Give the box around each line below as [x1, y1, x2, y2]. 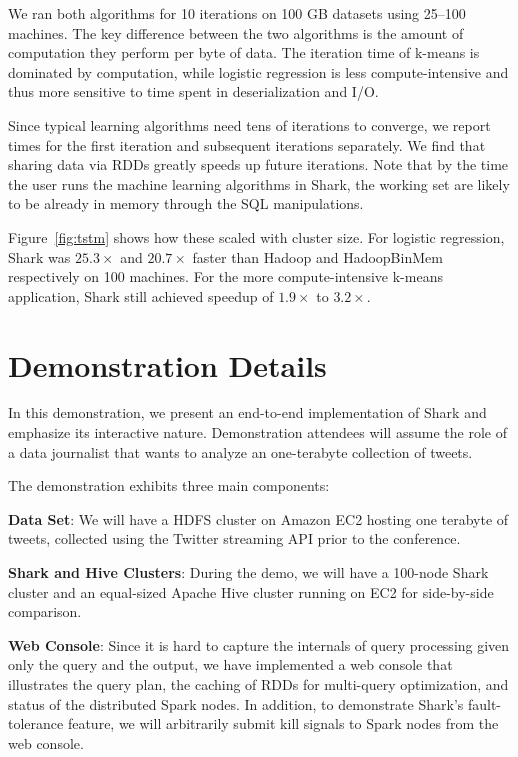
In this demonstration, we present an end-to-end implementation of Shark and [8, 402, 487, 423]
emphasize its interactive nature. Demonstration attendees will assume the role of [8, 422, 507, 443]
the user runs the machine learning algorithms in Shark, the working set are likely [8, 173, 510, 194]
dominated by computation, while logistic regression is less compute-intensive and [8, 61, 509, 82]
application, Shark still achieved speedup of [8, 285, 274, 306]
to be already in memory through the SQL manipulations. [8, 193, 364, 214]
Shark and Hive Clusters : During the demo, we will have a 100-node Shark [8, 562, 489, 582]
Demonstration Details [8, 344, 327, 385]
